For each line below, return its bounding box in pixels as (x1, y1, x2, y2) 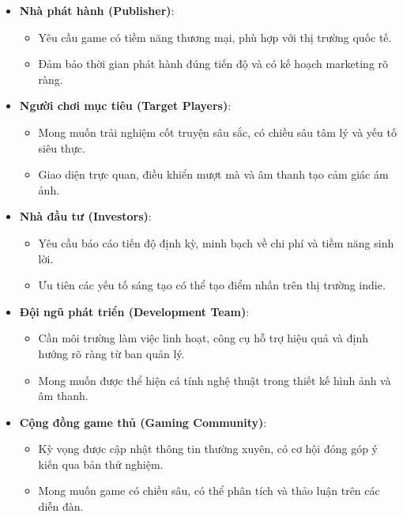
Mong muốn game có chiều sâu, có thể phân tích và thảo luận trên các (38, 482, 380, 499)
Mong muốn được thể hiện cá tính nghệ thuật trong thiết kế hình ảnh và (38, 372, 391, 388)
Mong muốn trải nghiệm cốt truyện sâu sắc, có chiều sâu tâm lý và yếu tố (38, 123, 397, 140)
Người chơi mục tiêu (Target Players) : (19, 97, 232, 114)
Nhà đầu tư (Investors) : (19, 208, 152, 225)
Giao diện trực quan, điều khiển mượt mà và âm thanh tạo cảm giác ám (38, 166, 389, 183)
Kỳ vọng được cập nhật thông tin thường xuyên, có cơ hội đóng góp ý (38, 440, 378, 457)
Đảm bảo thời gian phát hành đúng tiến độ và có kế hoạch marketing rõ (38, 55, 389, 72)
